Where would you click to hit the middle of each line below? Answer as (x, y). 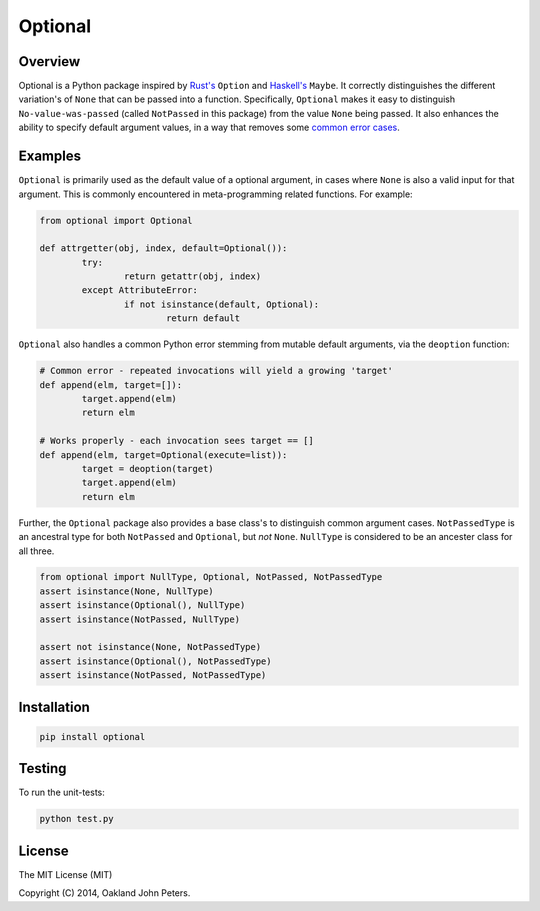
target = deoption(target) (147, 468)
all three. (36, 551)
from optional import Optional (116, 220)
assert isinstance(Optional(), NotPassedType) (155, 661)
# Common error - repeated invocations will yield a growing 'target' (216, 371)
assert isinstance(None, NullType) (126, 591)
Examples (50, 156)
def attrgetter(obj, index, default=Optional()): (163, 248)
